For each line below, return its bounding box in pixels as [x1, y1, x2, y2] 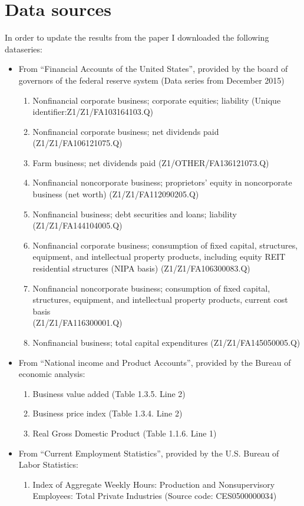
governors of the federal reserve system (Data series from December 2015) [18, 74, 285, 86]
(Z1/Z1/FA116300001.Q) [32, 316, 123, 329]
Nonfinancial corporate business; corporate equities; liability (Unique [32, 94, 281, 106]
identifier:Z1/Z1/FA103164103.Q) [32, 105, 154, 118]
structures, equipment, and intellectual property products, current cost [32, 293, 288, 306]
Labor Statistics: [18, 458, 78, 471]
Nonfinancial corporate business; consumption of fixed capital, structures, [32, 239, 298, 251]
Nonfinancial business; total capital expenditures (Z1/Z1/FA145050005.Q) [32, 336, 300, 348]
